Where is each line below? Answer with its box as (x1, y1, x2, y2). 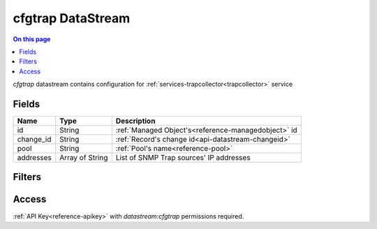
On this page (13, 35, 51, 43)
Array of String (59, 153, 108, 163)
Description (115, 116, 156, 126)
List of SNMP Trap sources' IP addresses (115, 153, 251, 163)
